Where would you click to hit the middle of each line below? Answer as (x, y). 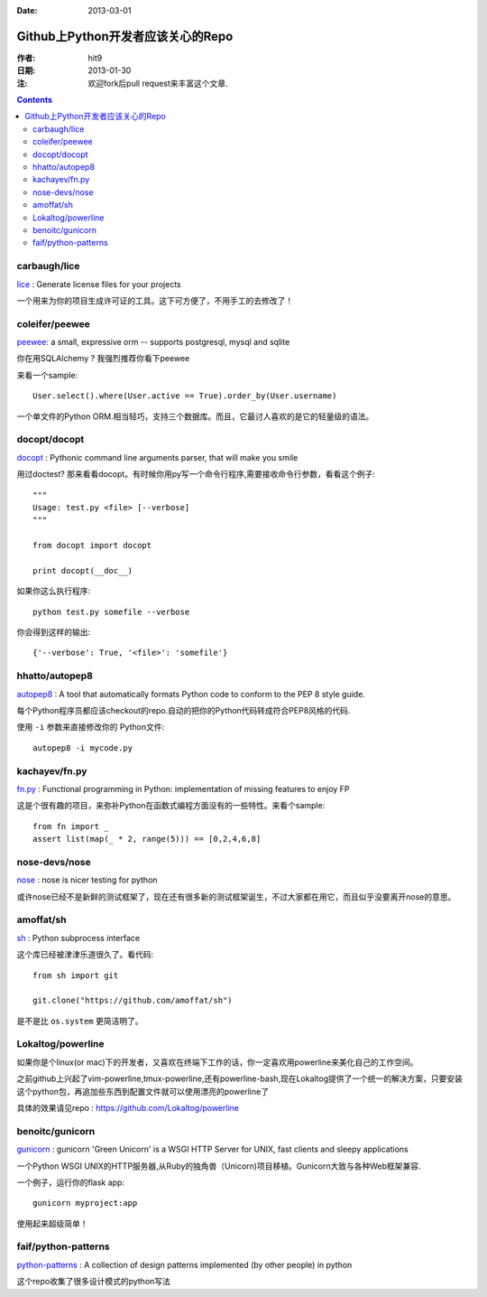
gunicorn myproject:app (85, 1203)
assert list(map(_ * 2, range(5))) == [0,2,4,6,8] (147, 839)
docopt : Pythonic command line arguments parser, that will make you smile (157, 457)
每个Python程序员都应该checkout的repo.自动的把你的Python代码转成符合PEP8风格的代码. (184, 710)
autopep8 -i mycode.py (83, 748)
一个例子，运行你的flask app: (71, 1182)
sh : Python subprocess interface (78, 938)
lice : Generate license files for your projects (99, 284)
